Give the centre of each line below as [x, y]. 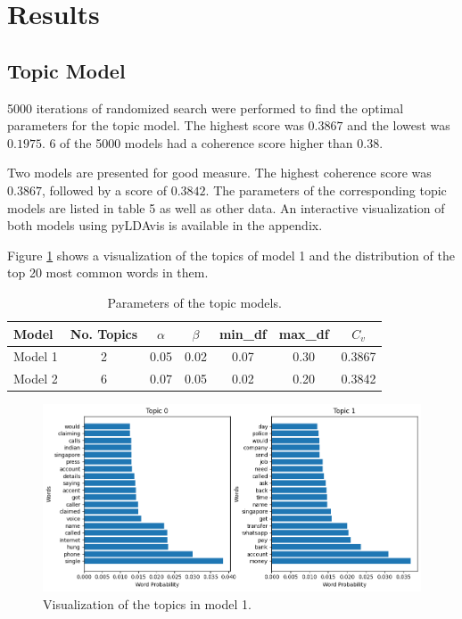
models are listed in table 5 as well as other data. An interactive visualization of [226, 207]
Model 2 [36, 379]
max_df [304, 333]
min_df [243, 333]
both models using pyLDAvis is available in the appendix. [165, 225]
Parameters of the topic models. [194, 302]
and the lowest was [399, 125]
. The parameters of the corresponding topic [326, 190]
